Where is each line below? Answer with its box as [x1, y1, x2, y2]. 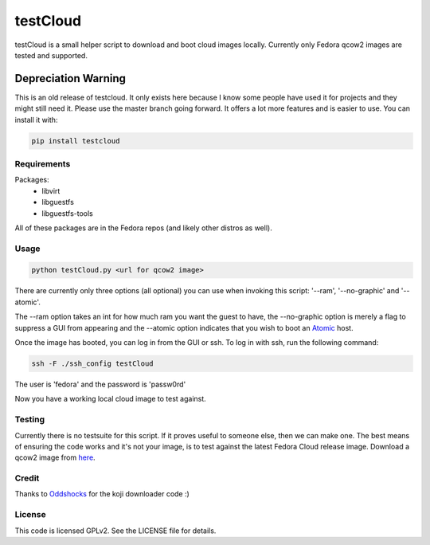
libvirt [41, 186, 61, 195]
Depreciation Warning [14, 72, 127, 85]
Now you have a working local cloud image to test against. [14, 394, 206, 404]
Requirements [14, 158, 71, 169]
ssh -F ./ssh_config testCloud [31, 359, 154, 368]
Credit [14, 472, 40, 484]
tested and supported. [14, 50, 88, 60]
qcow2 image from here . [14, 453, 96, 462]
